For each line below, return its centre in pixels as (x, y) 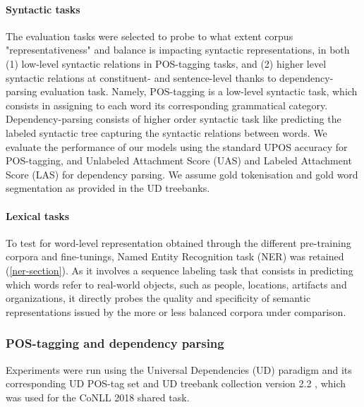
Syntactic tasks (43, 9)
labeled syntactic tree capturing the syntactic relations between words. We (166, 132)
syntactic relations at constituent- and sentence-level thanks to (141, 77)
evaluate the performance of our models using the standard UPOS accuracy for (177, 146)
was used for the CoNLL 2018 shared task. (98, 397)
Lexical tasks (38, 215)
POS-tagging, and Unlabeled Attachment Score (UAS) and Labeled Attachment (179, 160)
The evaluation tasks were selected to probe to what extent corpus (150, 36)
